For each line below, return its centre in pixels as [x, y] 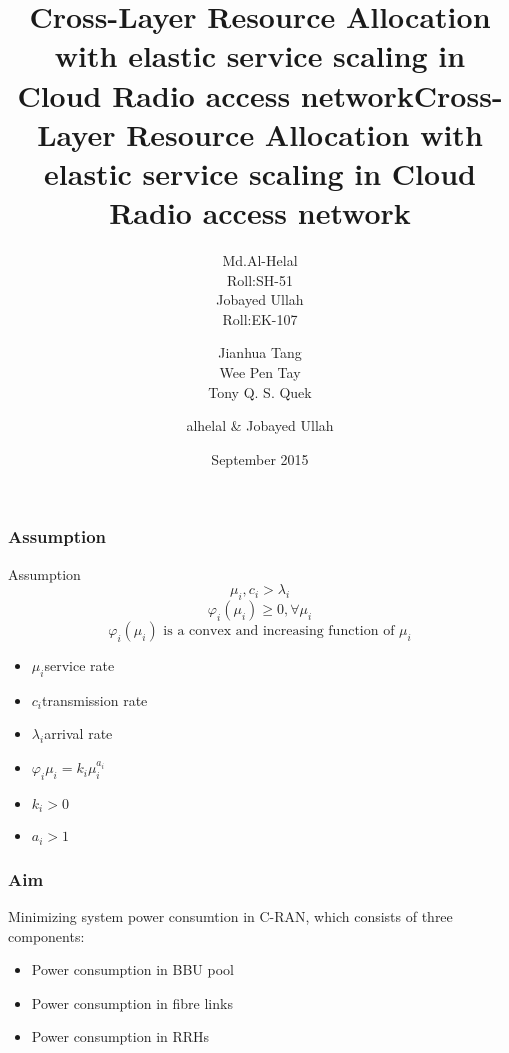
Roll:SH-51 [260, 279]
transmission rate [95, 699]
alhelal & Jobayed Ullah [260, 425]
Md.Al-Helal [260, 260]
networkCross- [401, 94]
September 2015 [260, 458]
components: [46, 935]
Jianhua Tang [260, 352]
